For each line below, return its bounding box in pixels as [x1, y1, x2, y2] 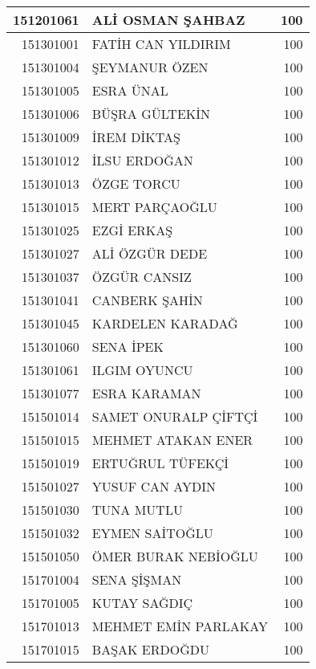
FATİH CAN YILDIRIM [91, 35, 231, 53]
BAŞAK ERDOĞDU [91, 640, 209, 659]
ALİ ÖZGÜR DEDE [91, 244, 208, 263]
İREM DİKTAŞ [91, 128, 180, 146]
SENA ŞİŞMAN [91, 570, 182, 589]
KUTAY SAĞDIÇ [91, 594, 193, 612]
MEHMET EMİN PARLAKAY [91, 617, 268, 635]
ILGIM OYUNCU [91, 361, 193, 379]
